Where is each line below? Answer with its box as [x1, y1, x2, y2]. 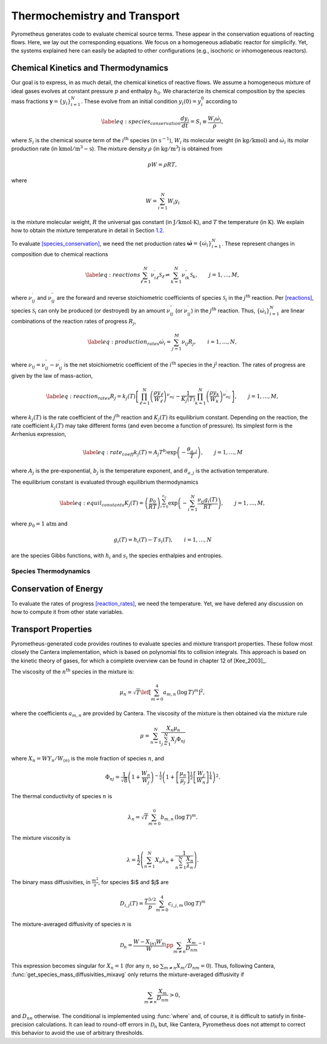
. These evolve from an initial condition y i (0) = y [81, 97, 202, 106]
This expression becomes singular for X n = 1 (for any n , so [11, 962, 159, 971]
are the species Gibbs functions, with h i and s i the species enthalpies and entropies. [11, 552, 223, 560]
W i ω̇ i [208, 115, 222, 124]
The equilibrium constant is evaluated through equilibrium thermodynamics [11, 478, 199, 486]
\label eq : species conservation [101, 118, 181, 127]
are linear [281, 306, 305, 314]
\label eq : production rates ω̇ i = [87, 339, 171, 347]
